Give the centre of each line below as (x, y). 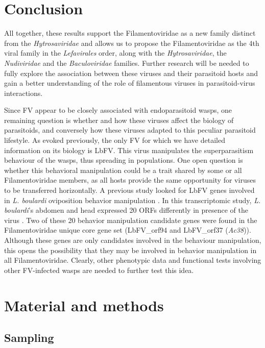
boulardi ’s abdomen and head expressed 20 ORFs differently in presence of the (126, 210)
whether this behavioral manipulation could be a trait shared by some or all (123, 170)
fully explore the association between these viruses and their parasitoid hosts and (131, 73)
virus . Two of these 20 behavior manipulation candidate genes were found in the (131, 220)
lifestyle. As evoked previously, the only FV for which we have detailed (115, 140)
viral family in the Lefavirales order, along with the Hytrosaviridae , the (115, 53)
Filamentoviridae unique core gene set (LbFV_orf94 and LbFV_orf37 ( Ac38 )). (128, 230)
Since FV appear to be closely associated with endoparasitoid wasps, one (118, 110)
